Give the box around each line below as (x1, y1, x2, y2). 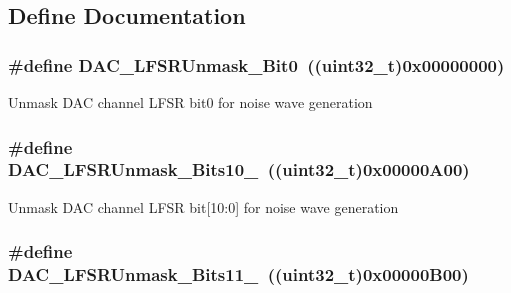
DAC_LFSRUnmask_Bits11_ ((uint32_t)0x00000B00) (8, 262, 469, 287)
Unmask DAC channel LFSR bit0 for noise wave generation (8, 92, 373, 112)
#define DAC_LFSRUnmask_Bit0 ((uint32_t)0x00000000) (8, 52, 505, 77)
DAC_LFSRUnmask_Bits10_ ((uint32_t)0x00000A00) (8, 157, 470, 182)
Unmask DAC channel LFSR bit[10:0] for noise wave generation (8, 196, 399, 217)
